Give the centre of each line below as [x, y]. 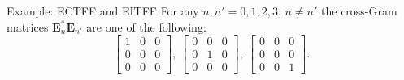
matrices [28, 26]
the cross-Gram [359, 11]
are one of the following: [146, 26]
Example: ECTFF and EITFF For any [103, 11]
